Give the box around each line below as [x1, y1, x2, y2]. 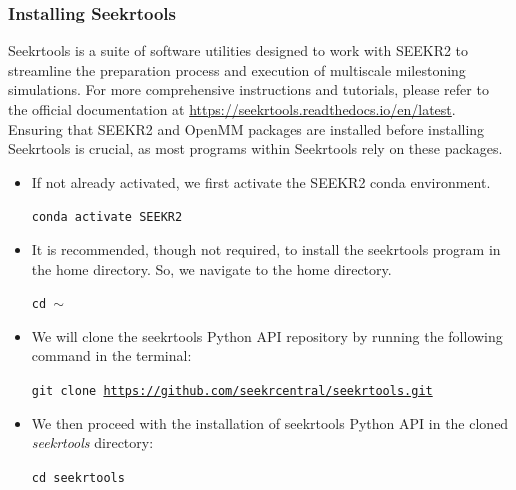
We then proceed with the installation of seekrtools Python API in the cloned [31, 412, 509, 433]
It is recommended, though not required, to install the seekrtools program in [31, 239, 501, 260]
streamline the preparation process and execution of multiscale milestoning [8, 59, 466, 80]
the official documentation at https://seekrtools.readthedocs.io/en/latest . [8, 99, 456, 119]
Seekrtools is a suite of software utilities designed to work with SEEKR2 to [8, 40, 469, 61]
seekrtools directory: [31, 432, 154, 453]
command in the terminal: [31, 345, 192, 366]
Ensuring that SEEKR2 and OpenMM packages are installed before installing [8, 118, 485, 139]
